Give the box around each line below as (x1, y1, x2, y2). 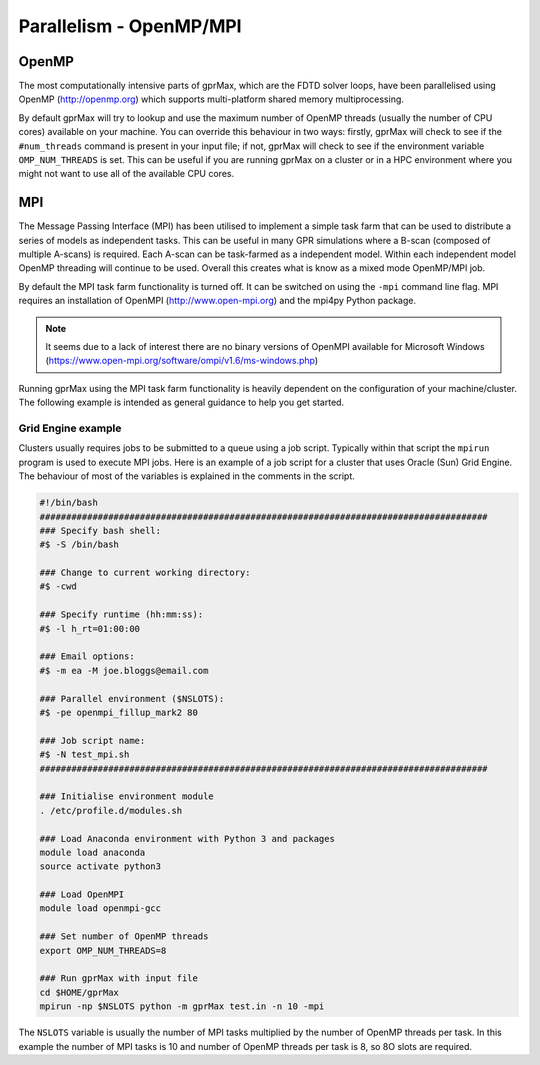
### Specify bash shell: (39, 525, 162, 536)
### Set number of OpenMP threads (39, 931, 209, 942)
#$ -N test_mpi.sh (39, 749, 130, 760)
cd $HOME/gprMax (39, 986, 120, 998)
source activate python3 (39, 861, 162, 872)
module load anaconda (39, 846, 146, 858)
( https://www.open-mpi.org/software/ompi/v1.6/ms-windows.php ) (45, 355, 319, 367)
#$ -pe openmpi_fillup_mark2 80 (39, 706, 199, 718)
